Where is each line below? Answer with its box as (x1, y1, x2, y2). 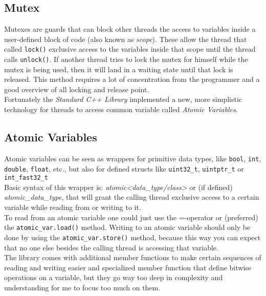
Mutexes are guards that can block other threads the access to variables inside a (4, 24, 256, 34)
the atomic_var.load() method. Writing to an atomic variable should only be (4, 222, 251, 232)
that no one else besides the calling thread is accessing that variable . (4, 242, 218, 252)
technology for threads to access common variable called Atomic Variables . (4, 104, 238, 115)
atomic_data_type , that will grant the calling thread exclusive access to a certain (4, 192, 259, 202)
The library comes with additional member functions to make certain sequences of (4, 252, 261, 263)
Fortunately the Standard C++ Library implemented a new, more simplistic (4, 94, 242, 104)
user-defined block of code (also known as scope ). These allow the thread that (4, 33, 247, 44)
